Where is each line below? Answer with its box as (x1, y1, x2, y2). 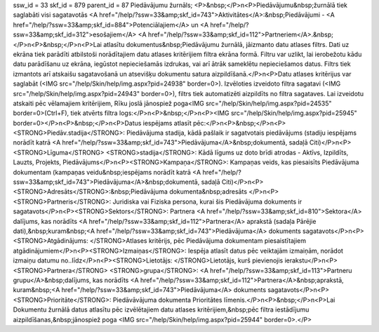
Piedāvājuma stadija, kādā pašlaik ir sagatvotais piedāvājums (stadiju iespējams (126, 128, 357, 137)
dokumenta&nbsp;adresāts (169, 187, 248, 196)
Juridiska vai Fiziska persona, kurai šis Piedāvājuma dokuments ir (112, 197, 302, 206)
